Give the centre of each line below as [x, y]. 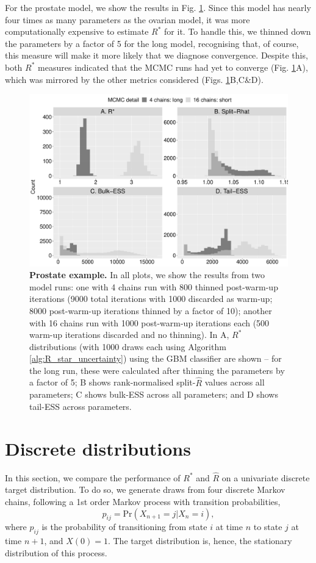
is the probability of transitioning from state [124, 527]
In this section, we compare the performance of [93, 477]
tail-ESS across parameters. [81, 406]
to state [268, 527]
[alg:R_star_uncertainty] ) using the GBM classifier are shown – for [156, 358]
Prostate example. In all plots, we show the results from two [147, 275]
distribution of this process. [56, 552]
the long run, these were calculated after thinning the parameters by [157, 370]
